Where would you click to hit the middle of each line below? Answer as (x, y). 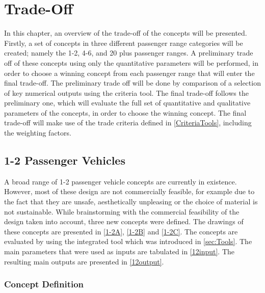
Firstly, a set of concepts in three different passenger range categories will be (124, 43)
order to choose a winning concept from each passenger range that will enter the (129, 73)
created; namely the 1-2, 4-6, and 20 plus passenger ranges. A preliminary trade (129, 53)
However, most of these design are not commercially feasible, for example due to (129, 191)
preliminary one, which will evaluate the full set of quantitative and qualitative (127, 103)
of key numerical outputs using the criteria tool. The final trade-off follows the (126, 92)
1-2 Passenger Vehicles (65, 160)
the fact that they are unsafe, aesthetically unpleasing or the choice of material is (131, 202)
